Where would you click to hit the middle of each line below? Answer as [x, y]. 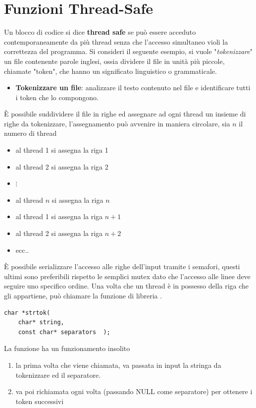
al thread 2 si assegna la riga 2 [62, 166]
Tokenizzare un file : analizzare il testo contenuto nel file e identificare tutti [133, 87]
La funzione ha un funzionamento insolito [67, 348]
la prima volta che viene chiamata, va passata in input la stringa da [118, 365]
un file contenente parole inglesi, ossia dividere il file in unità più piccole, [114, 61]
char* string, [41, 322]
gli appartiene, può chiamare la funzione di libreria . [83, 295]
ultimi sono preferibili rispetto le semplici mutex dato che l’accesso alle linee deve [127, 276]
